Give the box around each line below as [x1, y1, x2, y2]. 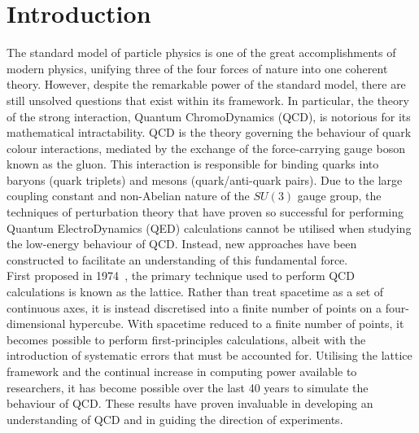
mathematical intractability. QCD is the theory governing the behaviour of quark [7, 124, 412, 141]
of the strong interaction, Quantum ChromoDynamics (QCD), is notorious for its [7, 107, 411, 125]
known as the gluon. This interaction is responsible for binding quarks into [7, 155, 379, 173]
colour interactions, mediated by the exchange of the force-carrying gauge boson [7, 139, 405, 156]
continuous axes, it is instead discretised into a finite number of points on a [7, 299, 382, 316]
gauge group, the [297, 187, 382, 204]
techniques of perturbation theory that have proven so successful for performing [7, 203, 404, 221]
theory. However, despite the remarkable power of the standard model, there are [7, 76, 406, 93]
